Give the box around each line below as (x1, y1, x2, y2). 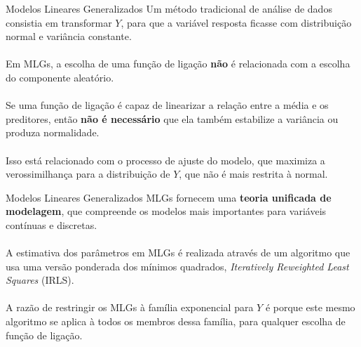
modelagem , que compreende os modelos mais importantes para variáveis (6, 204, 327, 218)
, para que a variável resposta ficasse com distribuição (121, 15, 352, 30)
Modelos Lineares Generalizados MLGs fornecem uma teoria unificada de (6, 190, 332, 204)
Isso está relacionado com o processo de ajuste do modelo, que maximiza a (6, 152, 325, 167)
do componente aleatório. (6, 70, 114, 84)
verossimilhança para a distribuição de (6, 166, 170, 181)
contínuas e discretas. (6, 217, 97, 232)
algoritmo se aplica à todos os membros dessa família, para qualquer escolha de (6, 314, 346, 329)
